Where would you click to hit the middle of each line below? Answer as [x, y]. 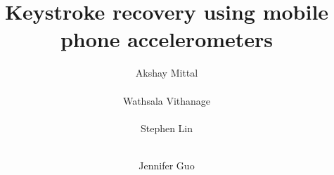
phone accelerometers [167, 39]
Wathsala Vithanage [167, 100]
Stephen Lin [167, 128]
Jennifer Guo [167, 165]
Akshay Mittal [167, 73]
